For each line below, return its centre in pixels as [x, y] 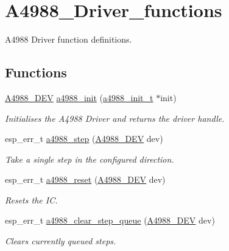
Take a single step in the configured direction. [90, 159]
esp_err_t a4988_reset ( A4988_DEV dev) [85, 179]
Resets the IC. [31, 200]
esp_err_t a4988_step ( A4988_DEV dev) [84, 139]
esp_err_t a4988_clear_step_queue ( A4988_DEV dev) [110, 220]
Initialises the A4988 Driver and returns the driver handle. [115, 118]
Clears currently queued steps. [61, 241]
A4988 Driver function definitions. [69, 39]
